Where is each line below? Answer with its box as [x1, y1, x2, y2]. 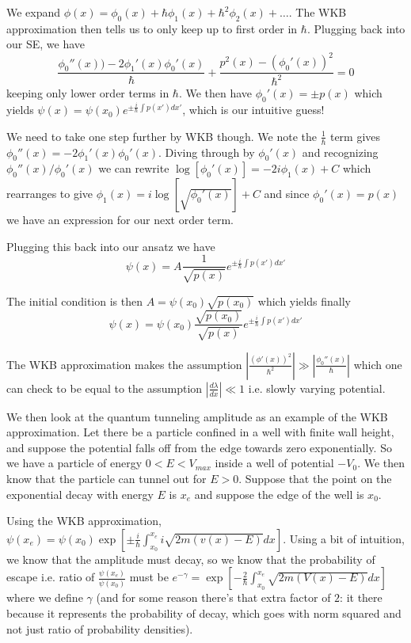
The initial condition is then [6, 292, 143, 309]
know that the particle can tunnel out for [6, 470, 207, 487]
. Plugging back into [306, 20, 405, 36]
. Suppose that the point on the [238, 470, 392, 487]
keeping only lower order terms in [6, 84, 169, 101]
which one [353, 356, 402, 372]
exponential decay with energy [6, 485, 154, 502]
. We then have [178, 84, 253, 101]
